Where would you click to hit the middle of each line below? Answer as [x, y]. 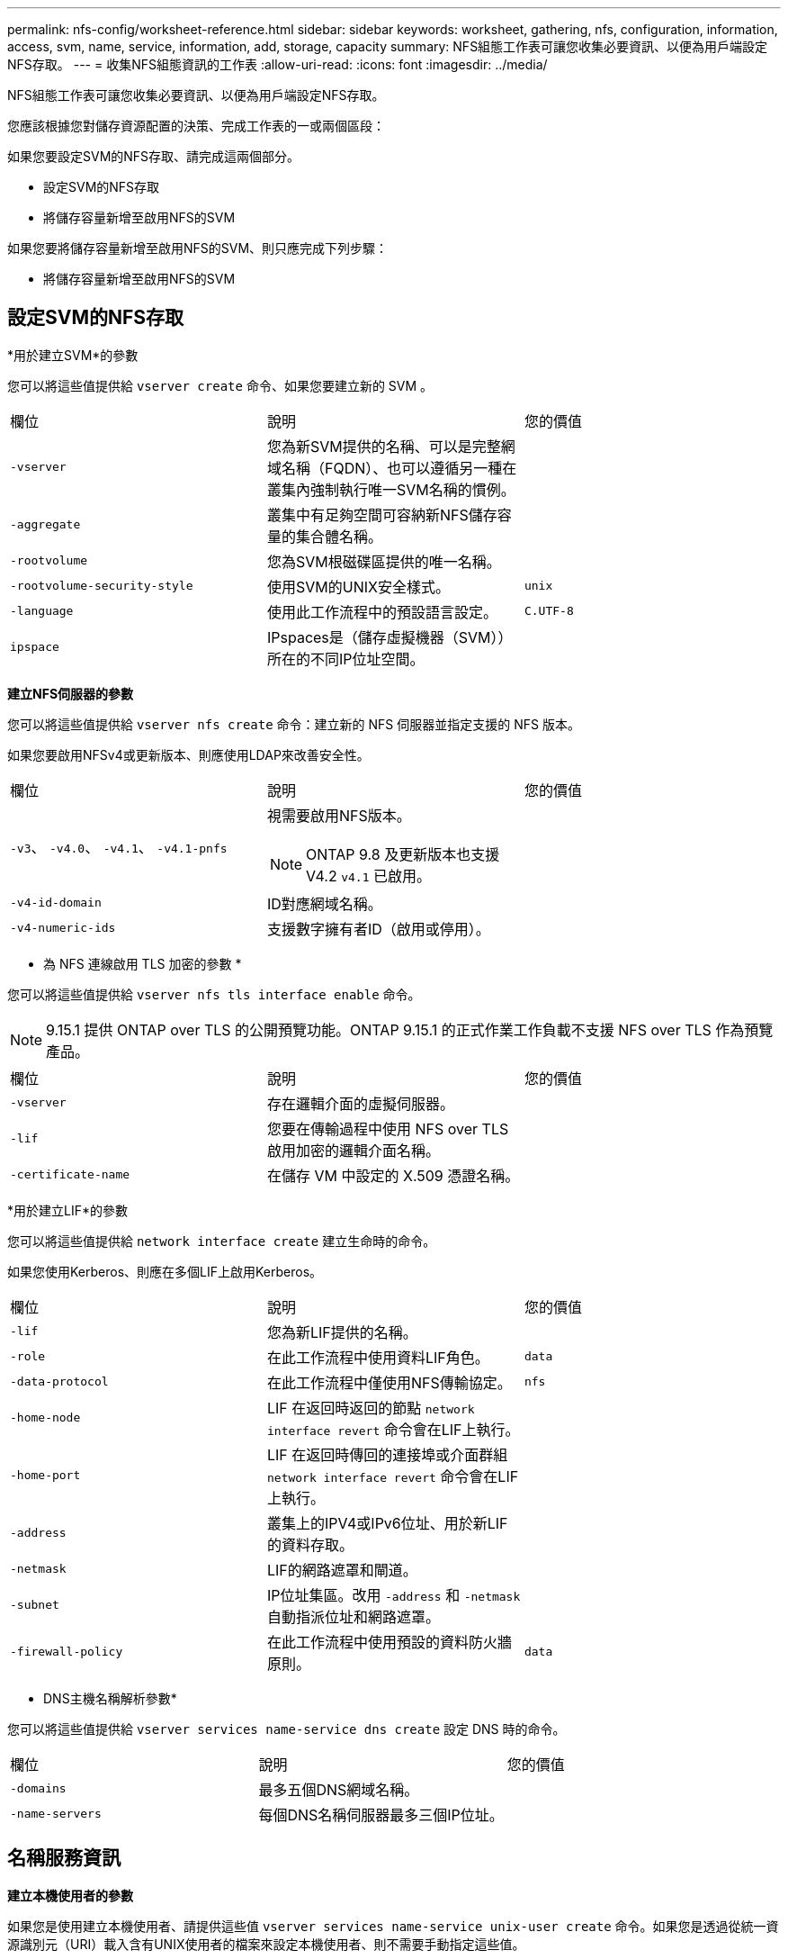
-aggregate [45, 525]
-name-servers [56, 1814]
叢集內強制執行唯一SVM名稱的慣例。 [391, 489]
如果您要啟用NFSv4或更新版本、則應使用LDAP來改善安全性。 [188, 754]
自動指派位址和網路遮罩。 [353, 1616]
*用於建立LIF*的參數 [67, 1210]
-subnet [35, 1605]
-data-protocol [59, 1382]
